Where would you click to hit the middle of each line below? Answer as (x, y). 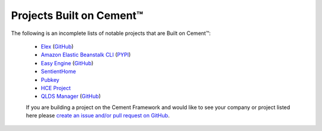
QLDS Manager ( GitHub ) (71, 96)
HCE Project (56, 88)
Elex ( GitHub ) (57, 46)
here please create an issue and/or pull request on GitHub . (98, 116)
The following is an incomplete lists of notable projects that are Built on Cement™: (111, 33)
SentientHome (58, 72)
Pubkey (50, 79)
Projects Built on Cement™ (77, 15)
